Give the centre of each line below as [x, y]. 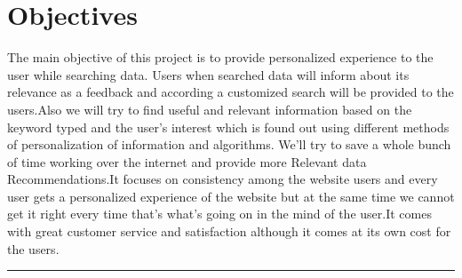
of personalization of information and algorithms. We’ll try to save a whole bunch [229, 144]
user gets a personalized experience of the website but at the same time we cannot [231, 196]
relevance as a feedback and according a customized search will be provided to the [231, 92]
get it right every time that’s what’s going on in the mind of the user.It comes [219, 214]
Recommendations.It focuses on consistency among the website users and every [223, 179]
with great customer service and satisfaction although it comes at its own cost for [229, 231]
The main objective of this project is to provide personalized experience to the [220, 57]
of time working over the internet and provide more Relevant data [187, 161]
